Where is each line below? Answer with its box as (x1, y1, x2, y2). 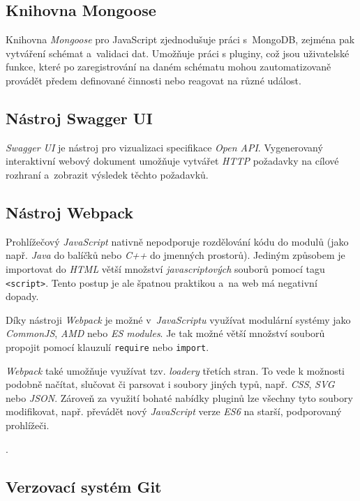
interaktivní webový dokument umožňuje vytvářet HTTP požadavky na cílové (6, 154, 339, 168)
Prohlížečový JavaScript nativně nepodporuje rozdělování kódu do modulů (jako (6, 234, 349, 248)
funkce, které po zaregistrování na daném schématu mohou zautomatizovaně (6, 59, 331, 74)
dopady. (6, 289, 39, 304)
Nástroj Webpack (6, 201, 134, 223)
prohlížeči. (6, 418, 50, 433)
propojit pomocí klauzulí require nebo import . (6, 339, 209, 354)
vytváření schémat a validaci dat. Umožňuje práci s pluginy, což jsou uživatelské (6, 45, 350, 60)
